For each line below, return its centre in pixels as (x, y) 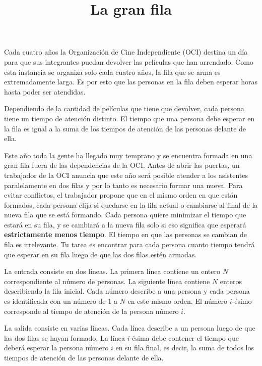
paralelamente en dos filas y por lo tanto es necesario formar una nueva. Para (123, 185)
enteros (231, 281)
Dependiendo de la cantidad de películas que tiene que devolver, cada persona (124, 108)
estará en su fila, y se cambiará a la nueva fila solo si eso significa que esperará (125, 224)
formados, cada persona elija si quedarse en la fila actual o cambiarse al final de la (131, 204)
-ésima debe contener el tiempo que (184, 337)
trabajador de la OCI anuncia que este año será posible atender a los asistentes (126, 175)
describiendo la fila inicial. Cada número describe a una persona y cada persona (127, 291)
